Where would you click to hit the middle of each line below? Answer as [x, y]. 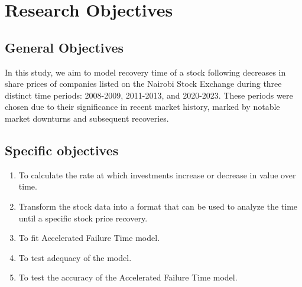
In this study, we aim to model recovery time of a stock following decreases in [145, 72]
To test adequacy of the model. [75, 257]
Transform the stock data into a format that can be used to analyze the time [158, 206]
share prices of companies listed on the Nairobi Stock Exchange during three [143, 84]
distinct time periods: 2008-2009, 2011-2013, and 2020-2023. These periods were [149, 95]
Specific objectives [62, 150]
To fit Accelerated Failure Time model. [89, 238]
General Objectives [64, 47]
